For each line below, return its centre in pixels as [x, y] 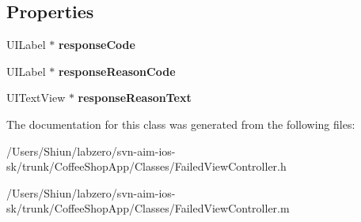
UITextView [36, 98]
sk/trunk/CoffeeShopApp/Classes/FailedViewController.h [146, 166]
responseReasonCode [117, 71]
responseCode [97, 45]
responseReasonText [135, 98]
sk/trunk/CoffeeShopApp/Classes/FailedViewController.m [148, 208]
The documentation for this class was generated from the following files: [181, 124]
